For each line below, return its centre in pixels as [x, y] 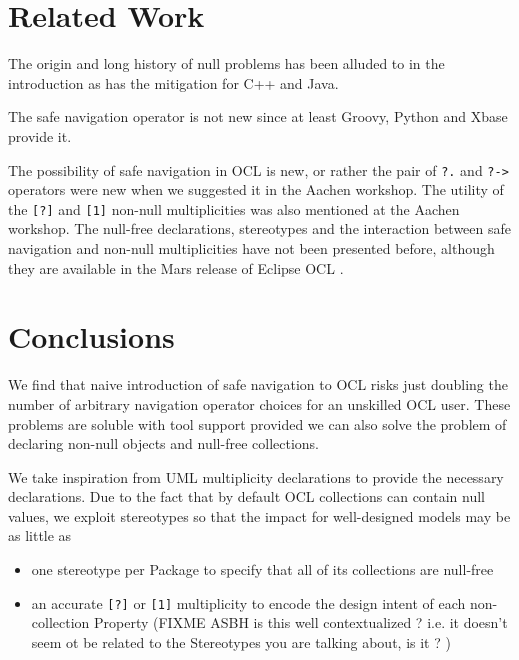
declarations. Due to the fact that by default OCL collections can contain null [246, 496]
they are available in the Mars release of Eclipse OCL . [176, 267]
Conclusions [91, 336]
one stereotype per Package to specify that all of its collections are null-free [262, 569]
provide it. [40, 135]
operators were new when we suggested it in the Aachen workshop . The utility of [256, 189]
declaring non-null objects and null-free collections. [163, 443]
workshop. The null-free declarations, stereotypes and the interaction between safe [260, 228]
